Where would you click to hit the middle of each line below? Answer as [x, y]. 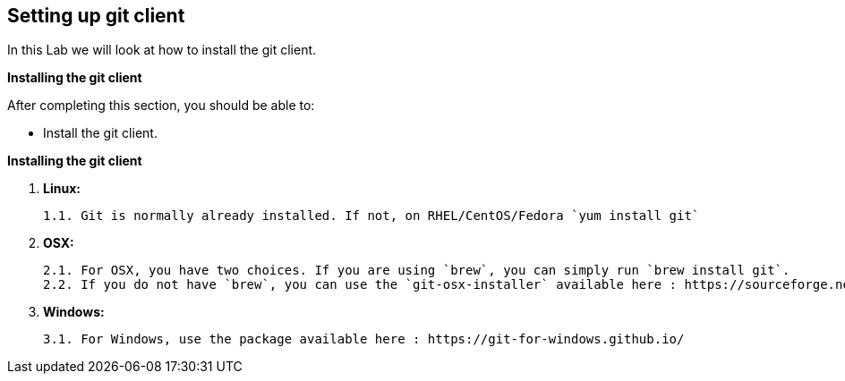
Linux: [62, 189]
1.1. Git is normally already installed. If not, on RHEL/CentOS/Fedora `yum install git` [371, 216]
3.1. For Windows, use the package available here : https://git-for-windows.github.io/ [364, 339]
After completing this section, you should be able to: [161, 106]
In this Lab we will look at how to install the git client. [162, 50]
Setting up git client [96, 16]
